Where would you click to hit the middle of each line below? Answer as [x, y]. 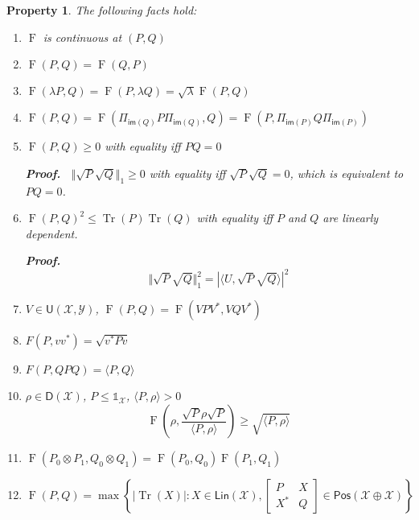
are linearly [351, 218]
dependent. [51, 233]
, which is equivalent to [347, 173]
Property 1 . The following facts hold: [102, 10]
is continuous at [82, 37]
